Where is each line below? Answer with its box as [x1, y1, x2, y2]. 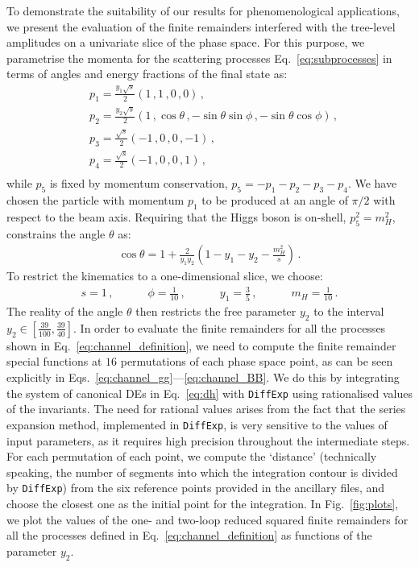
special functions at [6, 353, 102, 370]
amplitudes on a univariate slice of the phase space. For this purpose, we [6, 34, 365, 51]
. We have [347, 175, 397, 192]
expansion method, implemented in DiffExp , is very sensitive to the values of [6, 416, 388, 432]
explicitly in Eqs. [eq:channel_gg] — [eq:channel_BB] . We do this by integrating [6, 369, 400, 386]
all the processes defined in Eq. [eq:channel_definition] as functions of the [6, 527, 372, 544]
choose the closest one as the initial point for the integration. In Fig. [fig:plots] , [6, 495, 399, 511]
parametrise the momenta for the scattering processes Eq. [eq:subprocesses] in [6, 49, 392, 66]
